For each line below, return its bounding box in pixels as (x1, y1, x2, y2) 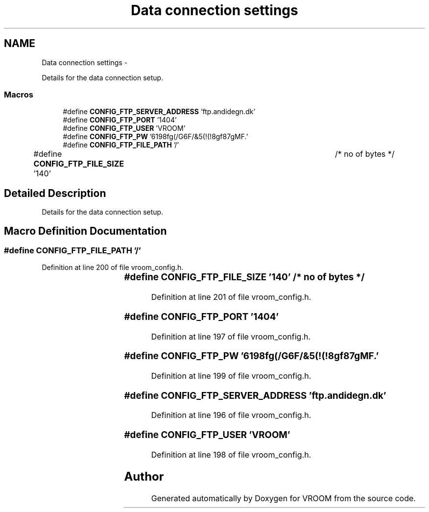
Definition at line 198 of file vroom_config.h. (151, 449, 311, 460)
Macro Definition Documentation (4, 224, 167, 237)
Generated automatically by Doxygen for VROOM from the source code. (151, 493, 416, 503)
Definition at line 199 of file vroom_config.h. (151, 371, 311, 381)
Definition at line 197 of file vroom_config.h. (151, 331, 311, 341)
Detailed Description (4, 187, 106, 199)
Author (124, 469, 164, 484)
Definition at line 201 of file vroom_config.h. (151, 292, 311, 302)
